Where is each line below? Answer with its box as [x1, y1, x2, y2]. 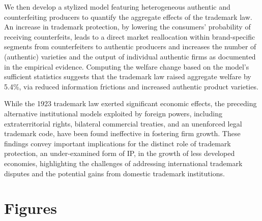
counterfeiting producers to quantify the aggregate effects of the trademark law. [4, 11, 252, 22]
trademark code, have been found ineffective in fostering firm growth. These [4, 128, 241, 139]
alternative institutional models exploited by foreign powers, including [4, 108, 222, 118]
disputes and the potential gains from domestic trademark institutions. [4, 168, 225, 178]
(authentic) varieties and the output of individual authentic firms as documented [4, 51, 256, 61]
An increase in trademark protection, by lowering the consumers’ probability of [4, 21, 251, 32]
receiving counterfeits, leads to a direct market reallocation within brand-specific [4, 31, 255, 42]
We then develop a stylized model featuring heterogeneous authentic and [4, 2, 230, 12]
